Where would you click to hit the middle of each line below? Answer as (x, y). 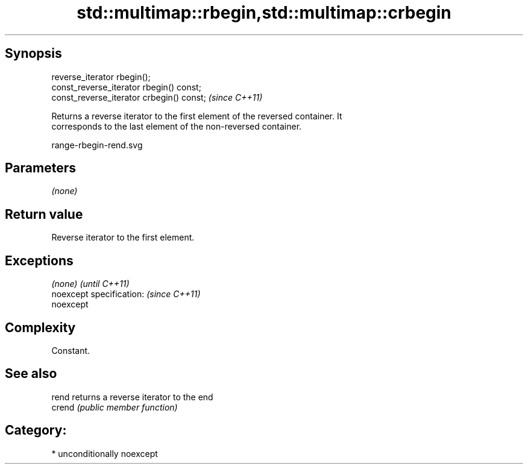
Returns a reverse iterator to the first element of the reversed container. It (197, 116)
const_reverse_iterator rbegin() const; (126, 87)
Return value (44, 214)
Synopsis (33, 54)
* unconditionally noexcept (105, 453)
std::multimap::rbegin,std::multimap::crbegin (264, 13)
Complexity (40, 327)
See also (31, 374)
